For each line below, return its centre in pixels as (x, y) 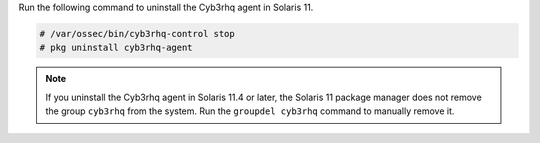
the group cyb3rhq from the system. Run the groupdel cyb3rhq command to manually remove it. (250, 111)
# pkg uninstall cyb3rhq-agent (116, 48)
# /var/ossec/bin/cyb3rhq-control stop (137, 33)
